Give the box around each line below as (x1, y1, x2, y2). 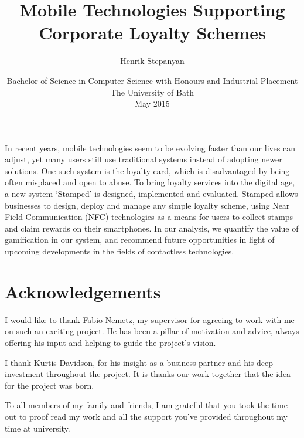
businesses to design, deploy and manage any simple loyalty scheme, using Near (5, 199, 290, 211)
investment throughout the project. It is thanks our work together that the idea (5, 368, 291, 380)
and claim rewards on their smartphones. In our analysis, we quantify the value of (5, 222, 299, 234)
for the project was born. (5, 379, 94, 391)
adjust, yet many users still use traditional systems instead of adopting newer (5, 153, 282, 165)
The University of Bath (110, 86, 194, 98)
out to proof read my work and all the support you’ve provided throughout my (5, 410, 288, 422)
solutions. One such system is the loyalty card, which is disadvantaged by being (5, 164, 290, 176)
